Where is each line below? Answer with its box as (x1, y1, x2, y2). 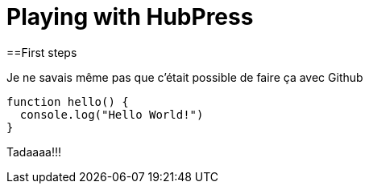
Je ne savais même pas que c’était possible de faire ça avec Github (6, 70, 363, 84)
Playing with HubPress (6, 3, 254, 30)
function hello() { (6, 95, 129, 108)
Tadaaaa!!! (6, 144, 61, 159)
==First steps (6, 45, 77, 59)
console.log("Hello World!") (19, 107, 204, 121)
